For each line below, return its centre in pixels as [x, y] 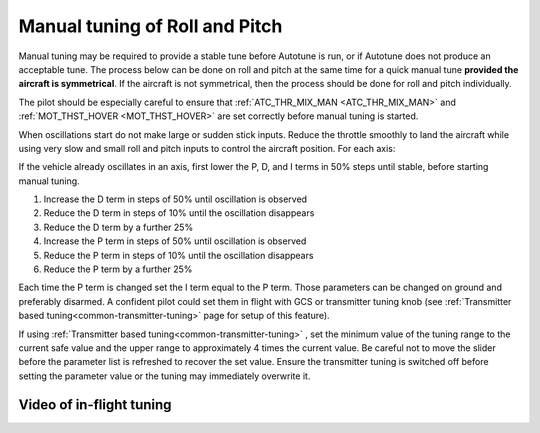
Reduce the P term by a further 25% [118, 269]
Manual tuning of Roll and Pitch [150, 26]
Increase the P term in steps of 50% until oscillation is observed [175, 241]
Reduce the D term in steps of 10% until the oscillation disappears [179, 213]
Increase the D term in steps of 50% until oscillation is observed [175, 199]
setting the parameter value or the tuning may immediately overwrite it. [164, 376]
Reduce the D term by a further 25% [118, 227]
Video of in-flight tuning [95, 404]
